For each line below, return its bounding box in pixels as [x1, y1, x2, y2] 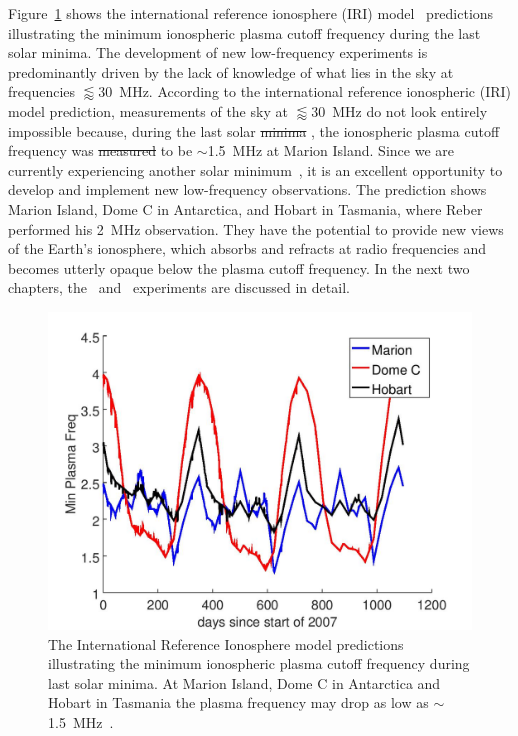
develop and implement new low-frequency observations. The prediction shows [8, 179, 487, 200]
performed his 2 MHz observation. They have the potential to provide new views [8, 218, 504, 239]
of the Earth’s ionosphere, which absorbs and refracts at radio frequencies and [8, 238, 487, 259]
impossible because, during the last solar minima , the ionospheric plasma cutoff [8, 120, 500, 141]
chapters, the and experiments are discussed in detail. [8, 277, 350, 298]
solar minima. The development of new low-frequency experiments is [8, 42, 428, 63]
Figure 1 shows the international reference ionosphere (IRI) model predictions [8, 3, 494, 23]
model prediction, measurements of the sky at [8, 100, 288, 121]
